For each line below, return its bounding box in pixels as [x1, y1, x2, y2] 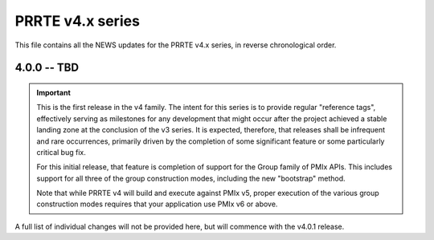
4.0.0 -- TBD [14, 61, 80, 75]
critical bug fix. [36, 147, 86, 157]
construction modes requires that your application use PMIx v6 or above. [36, 199, 278, 209]
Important [36, 87, 72, 97]
